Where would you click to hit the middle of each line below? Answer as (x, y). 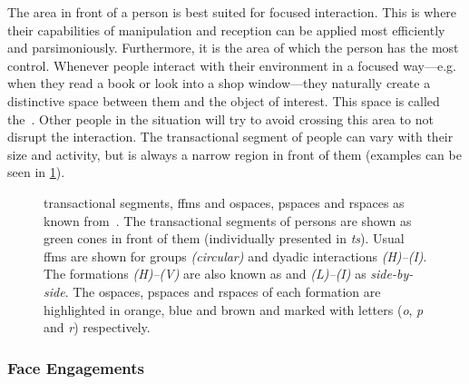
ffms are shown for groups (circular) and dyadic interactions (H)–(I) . (235, 256)
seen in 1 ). (36, 172)
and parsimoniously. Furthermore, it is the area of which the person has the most (233, 48)
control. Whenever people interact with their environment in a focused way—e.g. (232, 65)
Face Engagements (76, 367)
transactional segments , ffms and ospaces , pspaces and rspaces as (224, 202)
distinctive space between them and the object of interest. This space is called (224, 100)
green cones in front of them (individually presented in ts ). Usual (224, 238)
